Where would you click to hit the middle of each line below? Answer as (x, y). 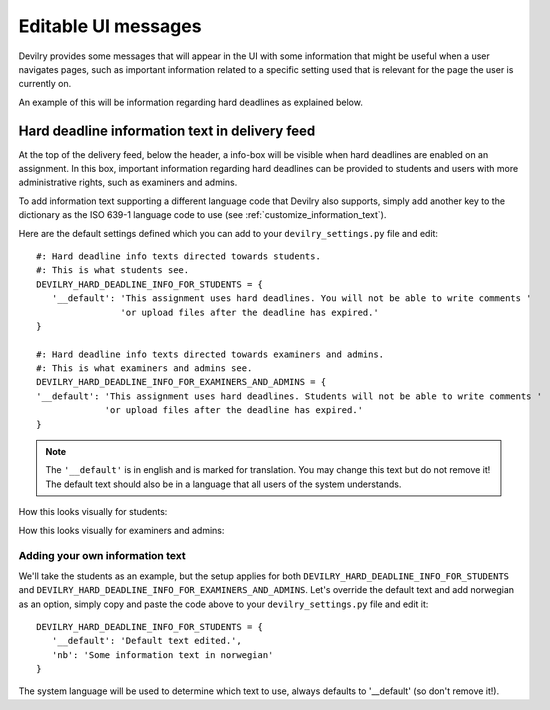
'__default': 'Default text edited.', (146, 641)
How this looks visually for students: (93, 512)
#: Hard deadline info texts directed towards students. (179, 256)
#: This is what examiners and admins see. (144, 368)
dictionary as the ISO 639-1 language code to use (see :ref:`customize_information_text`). (202, 215)
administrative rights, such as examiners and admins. (128, 182)
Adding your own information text (102, 556)
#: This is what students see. (113, 270)
